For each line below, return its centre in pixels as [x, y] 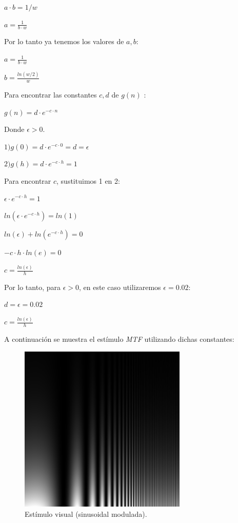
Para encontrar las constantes [51, 94]
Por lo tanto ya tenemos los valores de [64, 41]
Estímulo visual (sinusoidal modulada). [86, 514]
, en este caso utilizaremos [120, 287]
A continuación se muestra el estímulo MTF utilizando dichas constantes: [119, 339]
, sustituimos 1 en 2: [88, 180]
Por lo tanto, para [32, 287]
